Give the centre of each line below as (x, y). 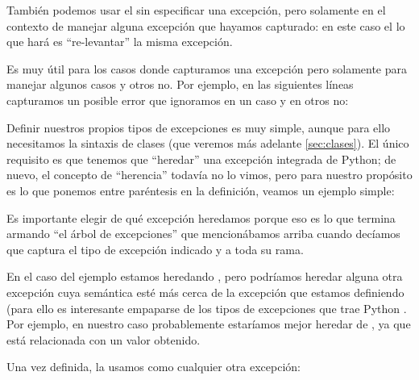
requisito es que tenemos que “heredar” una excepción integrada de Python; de (201, 159)
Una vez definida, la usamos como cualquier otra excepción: (153, 367)
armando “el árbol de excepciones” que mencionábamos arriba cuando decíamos (203, 234)
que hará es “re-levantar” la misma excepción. (120, 42)
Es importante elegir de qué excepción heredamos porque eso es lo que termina (201, 217)
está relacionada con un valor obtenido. (104, 339)
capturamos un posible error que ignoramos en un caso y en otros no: (178, 100)
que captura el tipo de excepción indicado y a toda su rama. (155, 249)
